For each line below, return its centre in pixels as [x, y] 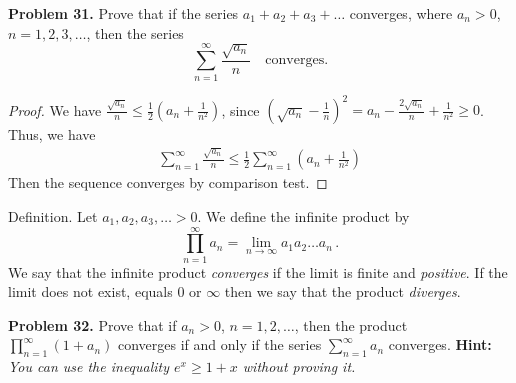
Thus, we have [52, 134]
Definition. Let [53, 215]
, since [240, 109]
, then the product [351, 324]
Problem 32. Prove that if [92, 324]
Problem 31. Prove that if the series [123, 13]
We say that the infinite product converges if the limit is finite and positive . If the [258, 271]
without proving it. [299, 366]
